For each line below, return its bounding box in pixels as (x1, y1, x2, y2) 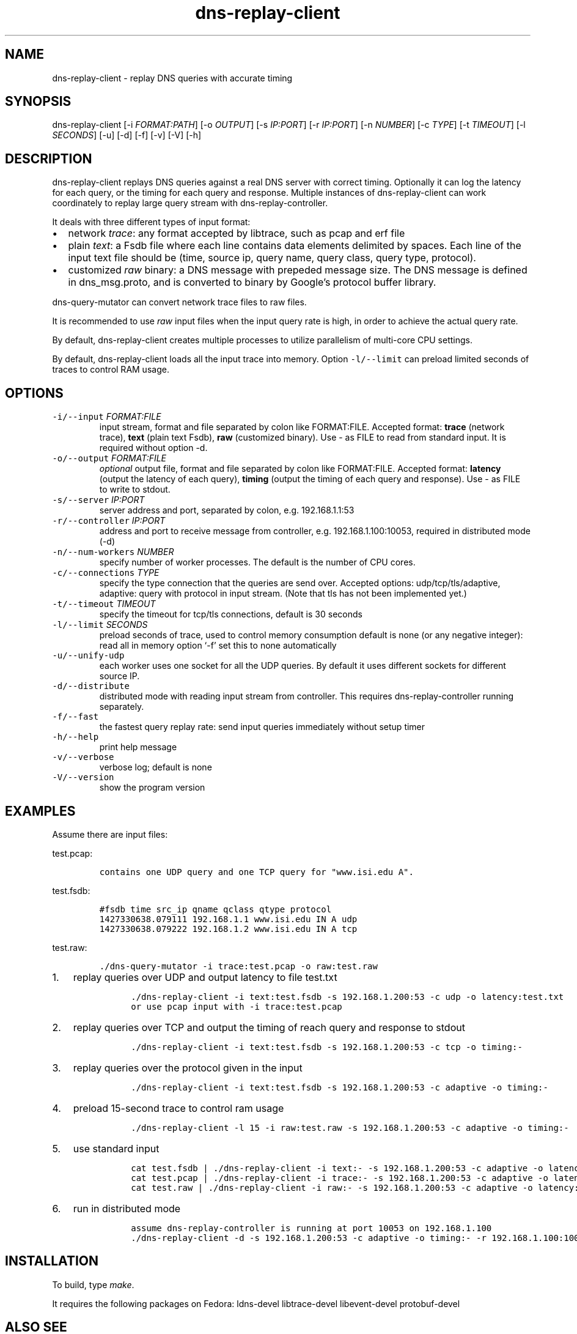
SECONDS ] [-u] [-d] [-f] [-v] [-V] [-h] (52, 130, 202, 141)
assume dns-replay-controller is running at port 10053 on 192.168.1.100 (131, 1223, 492, 1233)
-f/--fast (52, 712, 99, 722)
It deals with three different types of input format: (52, 217, 251, 228)
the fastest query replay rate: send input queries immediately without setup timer (99, 721, 425, 732)
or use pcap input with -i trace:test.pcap (131, 1001, 342, 1012)
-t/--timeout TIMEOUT (52, 598, 156, 609)
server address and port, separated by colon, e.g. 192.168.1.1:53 (99, 505, 355, 516)
